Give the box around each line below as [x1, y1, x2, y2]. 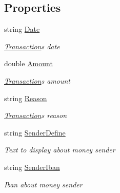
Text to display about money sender [4, 144, 115, 155]
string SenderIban [4, 161, 60, 172]
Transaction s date [4, 41, 60, 51]
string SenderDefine [4, 127, 66, 138]
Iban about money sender [4, 179, 83, 189]
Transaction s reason [4, 110, 67, 121]
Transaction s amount [4, 75, 70, 86]
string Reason [4, 92, 47, 103]
